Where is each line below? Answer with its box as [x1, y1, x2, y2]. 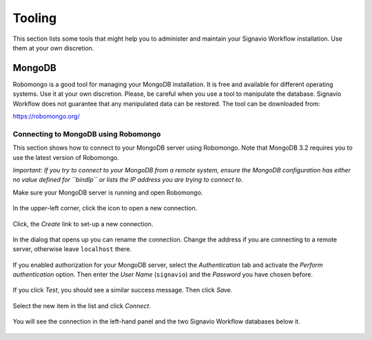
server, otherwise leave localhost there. [12, 245, 132, 253]
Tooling [12, 10, 57, 26]
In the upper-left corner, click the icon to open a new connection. [12, 204, 198, 212]
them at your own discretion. [12, 43, 94, 52]
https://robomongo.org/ [12, 112, 80, 121]
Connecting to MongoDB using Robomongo [12, 129, 161, 139]
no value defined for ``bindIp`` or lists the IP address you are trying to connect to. [12, 176, 244, 184]
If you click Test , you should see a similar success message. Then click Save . [12, 286, 233, 294]
